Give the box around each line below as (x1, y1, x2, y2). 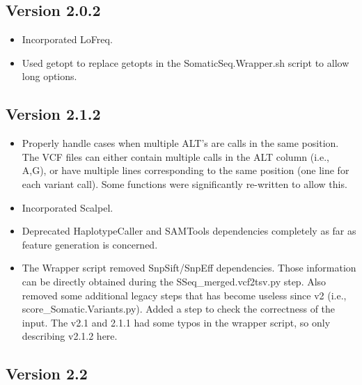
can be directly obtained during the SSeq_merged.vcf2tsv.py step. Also (22, 274, 326, 288)
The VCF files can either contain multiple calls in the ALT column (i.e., (22, 149, 329, 164)
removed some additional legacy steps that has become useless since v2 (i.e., (22, 288, 347, 302)
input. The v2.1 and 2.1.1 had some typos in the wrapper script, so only (22, 315, 331, 329)
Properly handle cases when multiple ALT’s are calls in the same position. (22, 136, 339, 150)
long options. (22, 69, 77, 84)
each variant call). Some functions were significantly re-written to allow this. (22, 176, 347, 191)
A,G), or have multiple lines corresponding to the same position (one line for (22, 163, 349, 178)
